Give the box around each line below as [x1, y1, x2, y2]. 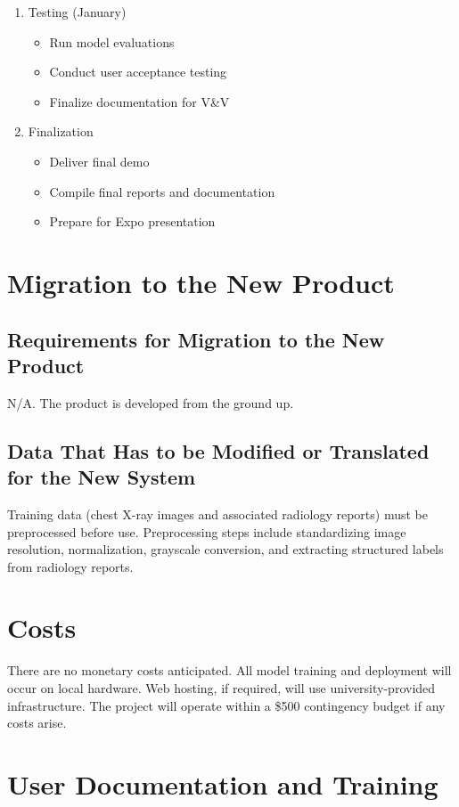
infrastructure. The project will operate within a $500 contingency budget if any [7, 696, 446, 714]
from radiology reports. [7, 557, 134, 575]
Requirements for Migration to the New [7, 325, 385, 353]
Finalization [28, 122, 94, 141]
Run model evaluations [49, 32, 175, 51]
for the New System [7, 463, 196, 491]
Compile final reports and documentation [49, 182, 275, 200]
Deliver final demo [49, 151, 150, 170]
